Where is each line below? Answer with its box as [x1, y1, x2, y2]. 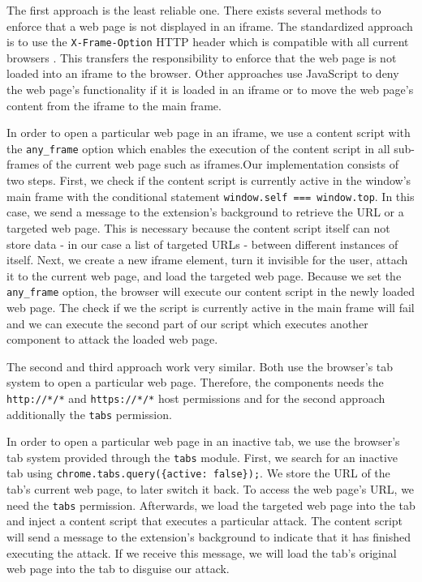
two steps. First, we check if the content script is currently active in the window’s [6, 172, 411, 189]
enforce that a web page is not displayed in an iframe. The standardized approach [6, 17, 413, 34]
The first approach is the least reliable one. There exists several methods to [6, 2, 381, 18]
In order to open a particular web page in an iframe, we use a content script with [6, 124, 411, 141]
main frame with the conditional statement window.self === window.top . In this [6, 187, 415, 204]
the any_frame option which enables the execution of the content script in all [6, 139, 390, 156]
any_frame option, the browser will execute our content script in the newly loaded [6, 283, 416, 300]
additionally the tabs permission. [6, 405, 172, 422]
